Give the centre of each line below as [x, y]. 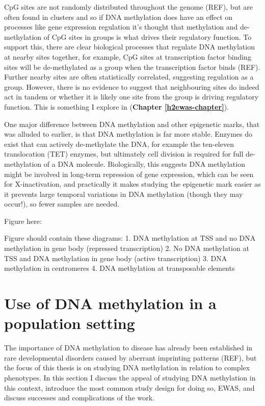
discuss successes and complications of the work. [79, 398]
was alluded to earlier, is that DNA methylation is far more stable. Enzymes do [128, 134]
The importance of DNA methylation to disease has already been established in [128, 348]
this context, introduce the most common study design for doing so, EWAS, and [129, 387]
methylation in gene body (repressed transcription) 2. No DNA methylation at [127, 248]
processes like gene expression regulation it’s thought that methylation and [121, 27]
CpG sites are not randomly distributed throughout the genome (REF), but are [129, 7]
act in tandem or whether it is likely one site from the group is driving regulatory [131, 97]
